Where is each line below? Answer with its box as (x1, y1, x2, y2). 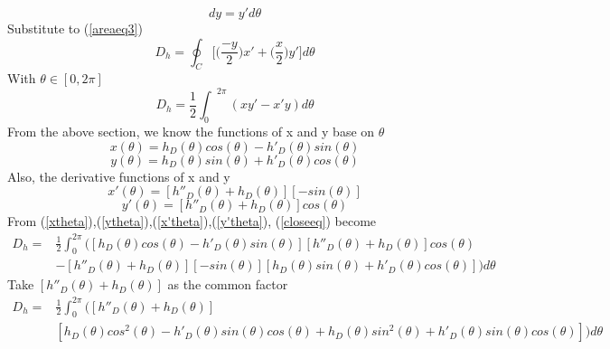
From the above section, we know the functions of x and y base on (7, 122, 375, 141)
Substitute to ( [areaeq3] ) (7, 19, 143, 37)
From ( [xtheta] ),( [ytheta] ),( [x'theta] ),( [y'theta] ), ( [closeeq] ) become (7, 212, 377, 231)
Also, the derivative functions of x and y (7, 166, 230, 185)
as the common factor (167, 275, 288, 294)
